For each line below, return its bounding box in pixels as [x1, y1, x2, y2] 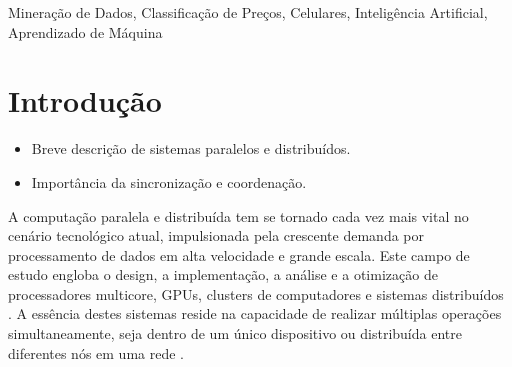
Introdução [8, 80, 162, 121]
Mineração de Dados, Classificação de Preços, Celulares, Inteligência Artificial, [8, 2, 488, 22]
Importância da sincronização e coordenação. [31, 171, 307, 192]
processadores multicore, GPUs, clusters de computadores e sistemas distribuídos [8, 283, 504, 304]
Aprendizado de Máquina [8, 21, 163, 42]
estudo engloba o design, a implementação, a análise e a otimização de [8, 264, 438, 285]
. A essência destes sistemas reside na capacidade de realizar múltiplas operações [8, 303, 502, 324]
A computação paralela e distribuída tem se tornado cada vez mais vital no [8, 205, 469, 226]
